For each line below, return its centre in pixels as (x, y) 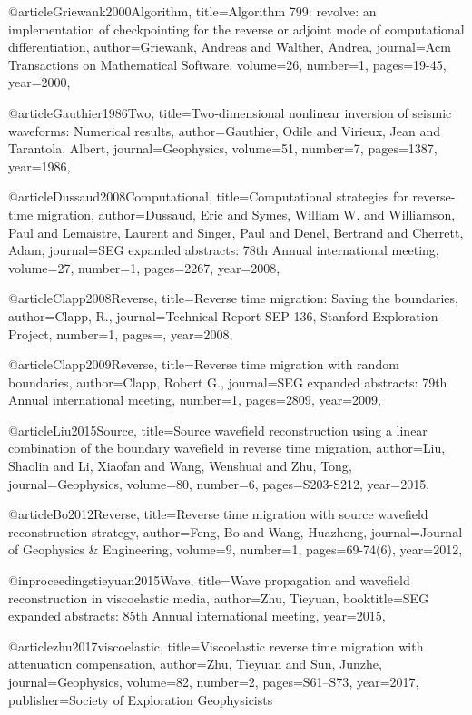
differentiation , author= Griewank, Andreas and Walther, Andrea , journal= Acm (230, 47)
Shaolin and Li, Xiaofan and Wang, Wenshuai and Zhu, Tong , (180, 466)
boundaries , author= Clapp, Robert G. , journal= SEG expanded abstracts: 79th (228, 382)
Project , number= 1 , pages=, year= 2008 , (121, 333)
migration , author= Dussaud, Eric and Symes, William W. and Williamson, (246, 214)
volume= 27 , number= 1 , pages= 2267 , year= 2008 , (144, 267)
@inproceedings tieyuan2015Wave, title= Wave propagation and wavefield (209, 580)
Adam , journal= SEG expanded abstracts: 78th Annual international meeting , (224, 250)
